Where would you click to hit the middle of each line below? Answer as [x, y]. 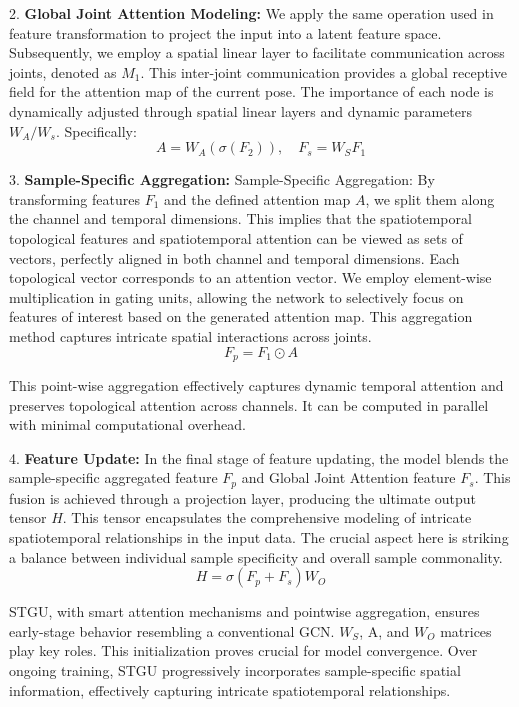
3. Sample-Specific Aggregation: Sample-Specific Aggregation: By [222, 179]
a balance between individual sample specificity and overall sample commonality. [256, 556]
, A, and [384, 630]
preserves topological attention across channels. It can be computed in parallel [249, 404]
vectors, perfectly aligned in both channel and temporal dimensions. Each [234, 257]
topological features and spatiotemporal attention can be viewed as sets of [236, 237]
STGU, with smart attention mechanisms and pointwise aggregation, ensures [244, 611]
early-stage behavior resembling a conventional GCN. [172, 630]
